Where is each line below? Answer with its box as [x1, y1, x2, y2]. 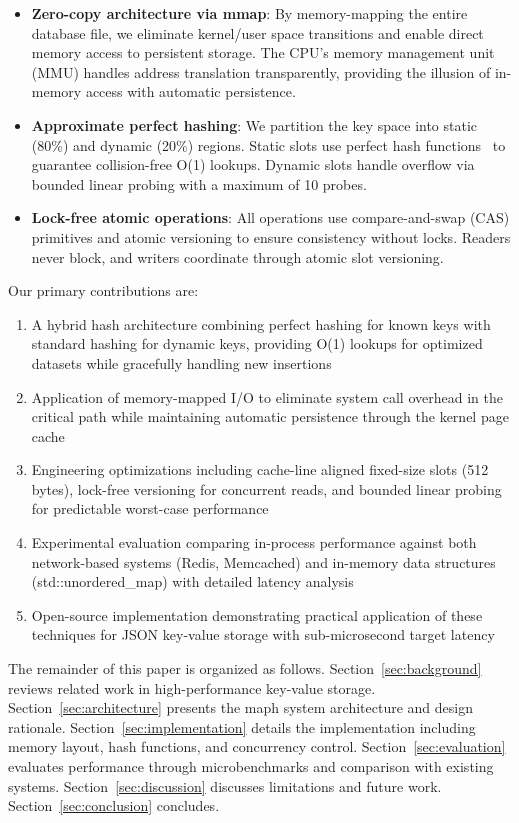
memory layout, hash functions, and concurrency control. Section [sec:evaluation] [8, 736, 506, 757]
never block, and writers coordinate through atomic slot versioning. [31, 246, 444, 267]
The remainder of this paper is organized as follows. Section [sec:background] [8, 658, 482, 679]
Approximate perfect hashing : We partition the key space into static [31, 114, 478, 135]
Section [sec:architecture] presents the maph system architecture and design [8, 697, 473, 718]
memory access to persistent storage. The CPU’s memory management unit [31, 42, 495, 63]
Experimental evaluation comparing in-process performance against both [31, 532, 477, 553]
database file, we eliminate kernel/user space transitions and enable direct [31, 22, 484, 43]
